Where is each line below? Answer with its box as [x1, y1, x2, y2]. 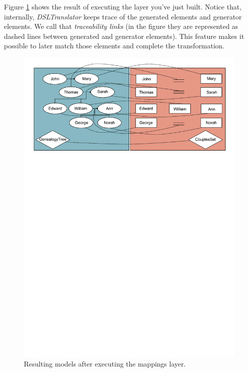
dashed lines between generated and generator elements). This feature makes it [4, 30, 245, 41]
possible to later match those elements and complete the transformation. [4, 40, 225, 51]
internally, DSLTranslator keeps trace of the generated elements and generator [4, 11, 242, 21]
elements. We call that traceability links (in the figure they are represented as [4, 21, 239, 31]
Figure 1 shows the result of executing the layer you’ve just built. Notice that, [4, 1, 242, 11]
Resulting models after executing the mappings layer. [24, 359, 186, 369]
